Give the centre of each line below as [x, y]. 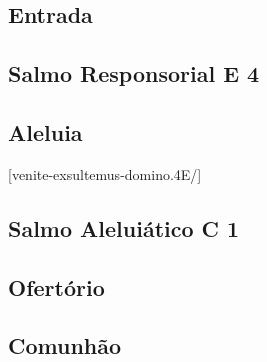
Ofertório [56, 286]
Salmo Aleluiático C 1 [124, 227]
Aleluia [45, 131]
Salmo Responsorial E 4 [134, 73]
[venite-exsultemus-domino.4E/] [105, 173]
